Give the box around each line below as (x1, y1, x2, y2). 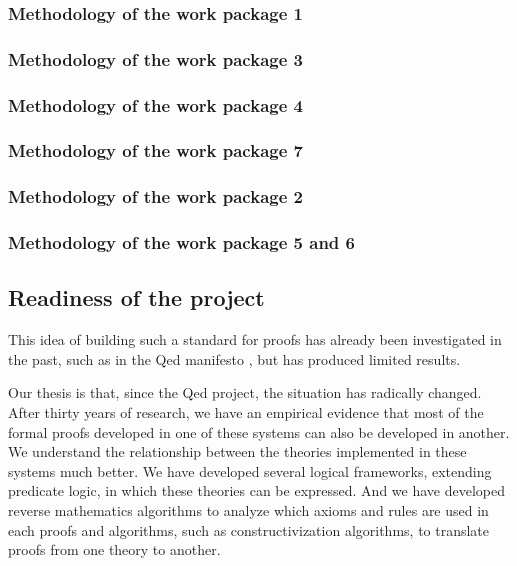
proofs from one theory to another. (8, 539, 221, 560)
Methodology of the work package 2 (8, 184, 303, 209)
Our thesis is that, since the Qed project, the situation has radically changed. (8, 382, 482, 403)
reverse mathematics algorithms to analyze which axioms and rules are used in (8, 500, 489, 521)
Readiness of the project (8, 282, 265, 313)
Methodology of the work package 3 (8, 46, 303, 71)
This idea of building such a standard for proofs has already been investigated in (8, 329, 502, 350)
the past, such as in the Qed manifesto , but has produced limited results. (8, 348, 461, 369)
